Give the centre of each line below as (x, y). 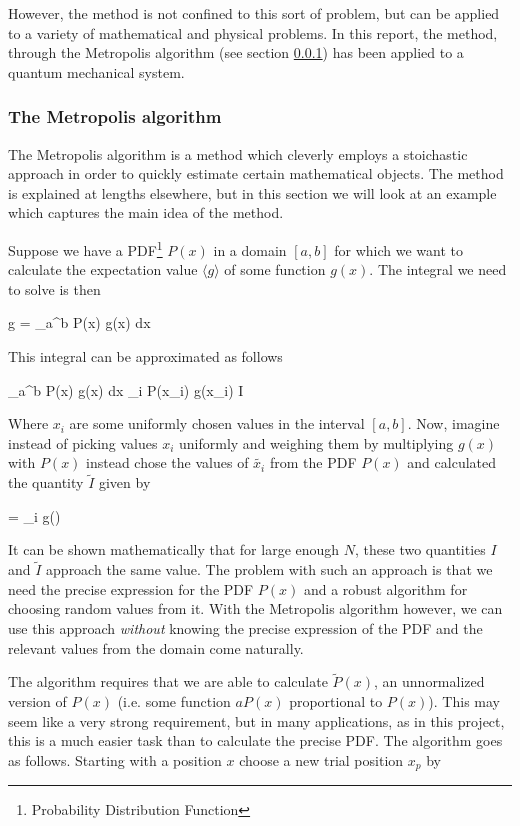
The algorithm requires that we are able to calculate (168, 681)
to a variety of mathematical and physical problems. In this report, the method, (253, 32)
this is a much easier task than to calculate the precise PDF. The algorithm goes (255, 740)
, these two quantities (420, 549)
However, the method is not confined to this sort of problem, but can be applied (254, 13)
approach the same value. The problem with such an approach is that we (269, 569)
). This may (464, 700)
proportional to (336, 700)
